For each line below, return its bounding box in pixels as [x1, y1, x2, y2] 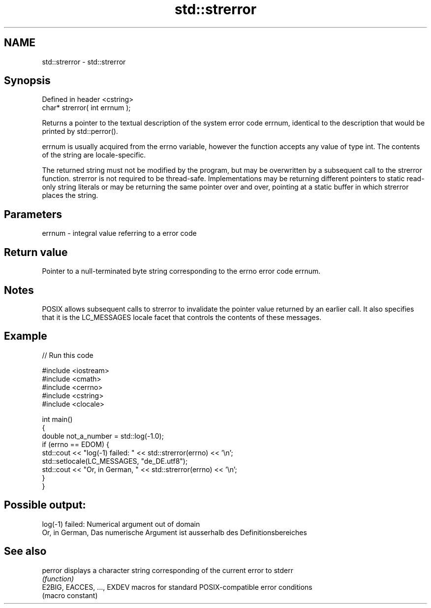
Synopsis [4, 74, 51, 87]
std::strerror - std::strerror [42, 57, 126, 66]
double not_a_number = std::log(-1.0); [42, 431, 164, 440]
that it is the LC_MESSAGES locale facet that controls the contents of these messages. [42, 313, 322, 321]
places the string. [42, 191, 98, 200]
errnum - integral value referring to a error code [42, 229, 197, 238]
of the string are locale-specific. [42, 151, 146, 160]
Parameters [4, 208, 62, 221]
